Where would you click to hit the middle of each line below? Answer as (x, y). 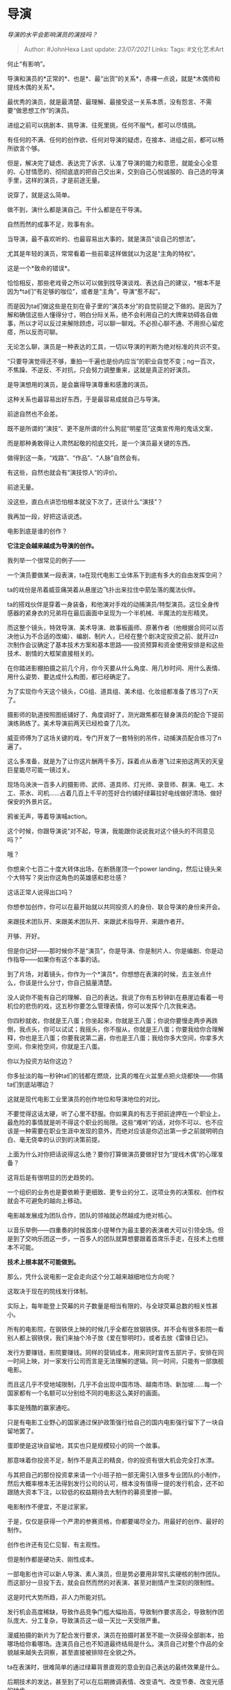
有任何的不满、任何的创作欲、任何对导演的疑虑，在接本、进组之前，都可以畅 (115, 139)
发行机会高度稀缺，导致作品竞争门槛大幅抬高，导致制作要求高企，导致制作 (112, 1611)
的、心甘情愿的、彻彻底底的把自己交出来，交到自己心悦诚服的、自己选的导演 (115, 171)
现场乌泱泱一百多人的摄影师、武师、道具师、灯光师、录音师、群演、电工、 (112, 784)
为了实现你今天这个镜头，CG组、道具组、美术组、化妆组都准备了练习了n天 (113, 691)
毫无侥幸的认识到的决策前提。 (61, 1139)
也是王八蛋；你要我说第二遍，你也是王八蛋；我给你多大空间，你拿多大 (124, 1038)
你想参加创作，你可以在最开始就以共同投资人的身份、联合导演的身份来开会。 (115, 907)
